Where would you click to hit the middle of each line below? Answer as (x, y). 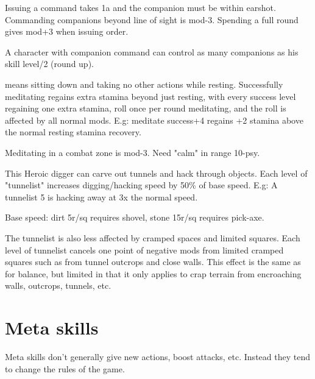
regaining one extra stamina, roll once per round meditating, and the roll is (146, 108)
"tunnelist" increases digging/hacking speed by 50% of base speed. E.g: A (141, 185)
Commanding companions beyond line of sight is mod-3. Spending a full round (152, 19)
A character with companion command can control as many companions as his (152, 51)
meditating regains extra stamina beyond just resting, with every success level (150, 96)
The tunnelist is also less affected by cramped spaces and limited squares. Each (153, 237)
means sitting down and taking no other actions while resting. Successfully (144, 84)
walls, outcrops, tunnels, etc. (58, 285)
